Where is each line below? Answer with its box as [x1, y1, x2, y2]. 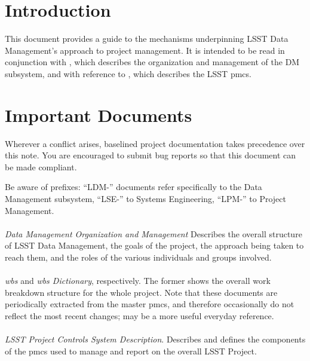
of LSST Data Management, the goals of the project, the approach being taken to [5, 239, 304, 252]
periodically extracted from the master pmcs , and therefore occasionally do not [5, 298, 294, 310]
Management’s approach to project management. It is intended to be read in [5, 44, 285, 56]
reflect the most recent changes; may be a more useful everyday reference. [5, 309, 274, 322]
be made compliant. [5, 160, 77, 173]
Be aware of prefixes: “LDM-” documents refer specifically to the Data [5, 180, 262, 193]
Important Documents [5, 102, 192, 127]
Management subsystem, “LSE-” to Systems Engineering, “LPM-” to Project [5, 192, 287, 204]
